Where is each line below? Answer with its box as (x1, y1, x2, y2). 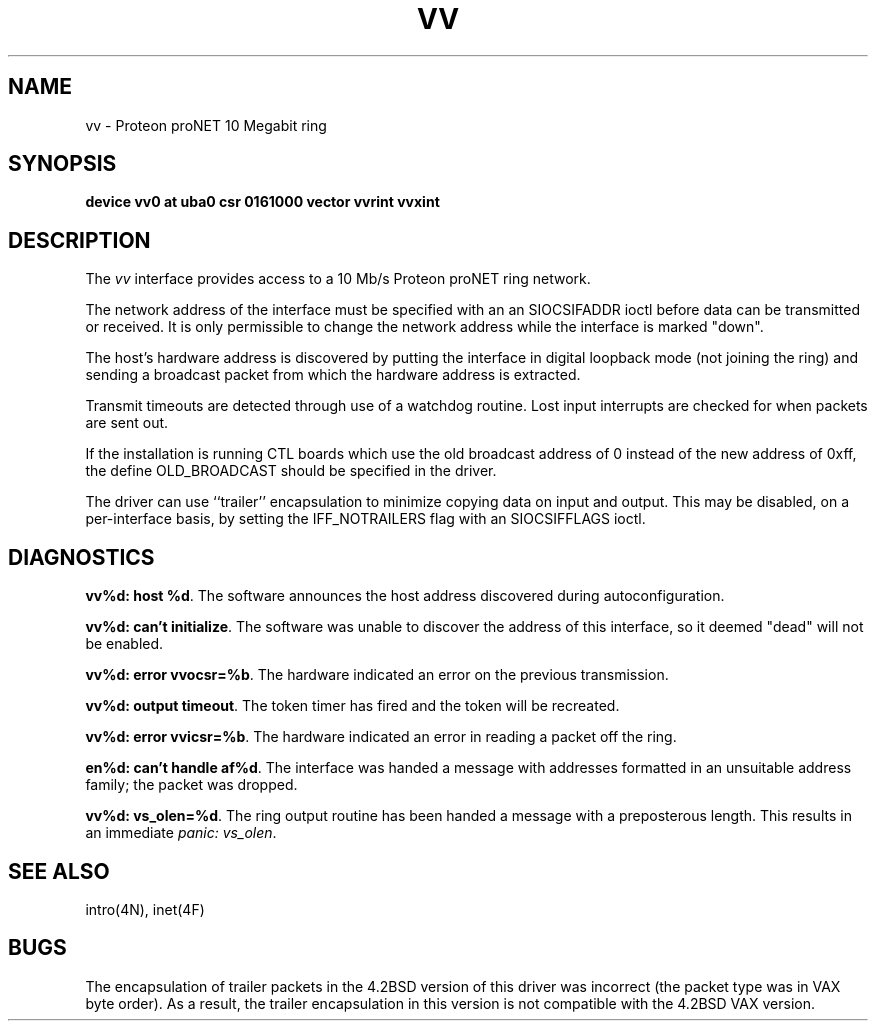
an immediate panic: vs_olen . (85, 824, 277, 842)
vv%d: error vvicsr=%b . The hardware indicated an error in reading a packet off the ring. (85, 728, 677, 746)
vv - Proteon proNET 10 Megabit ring (85, 116, 327, 134)
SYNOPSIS (8, 151, 117, 177)
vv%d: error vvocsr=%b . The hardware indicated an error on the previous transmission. (85, 666, 669, 684)
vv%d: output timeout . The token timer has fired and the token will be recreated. (85, 697, 620, 715)
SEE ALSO (8, 858, 110, 884)
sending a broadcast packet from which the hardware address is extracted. (85, 366, 581, 384)
